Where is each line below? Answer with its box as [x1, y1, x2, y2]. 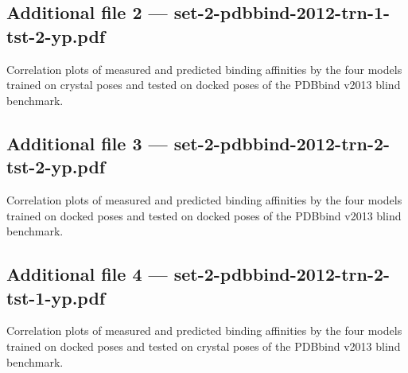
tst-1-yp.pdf [6, 285, 106, 309]
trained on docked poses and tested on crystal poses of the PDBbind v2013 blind [6, 337, 401, 354]
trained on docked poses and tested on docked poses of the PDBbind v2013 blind [6, 207, 402, 223]
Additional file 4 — [6, 262, 168, 286]
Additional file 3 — [6, 130, 168, 155]
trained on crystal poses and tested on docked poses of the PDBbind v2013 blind [6, 76, 401, 93]
